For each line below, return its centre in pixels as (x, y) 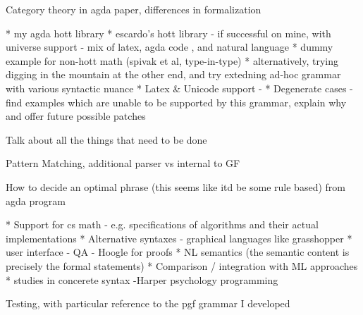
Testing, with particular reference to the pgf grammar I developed (148, 303)
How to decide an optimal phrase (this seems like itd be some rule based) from (176, 186)
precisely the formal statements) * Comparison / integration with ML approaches (182, 265)
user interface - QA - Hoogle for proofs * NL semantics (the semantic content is (178, 252)
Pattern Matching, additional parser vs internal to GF (123, 163)
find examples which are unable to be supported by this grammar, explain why (176, 102)
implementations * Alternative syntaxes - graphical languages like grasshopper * (179, 238)
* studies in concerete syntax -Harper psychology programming (142, 279)
